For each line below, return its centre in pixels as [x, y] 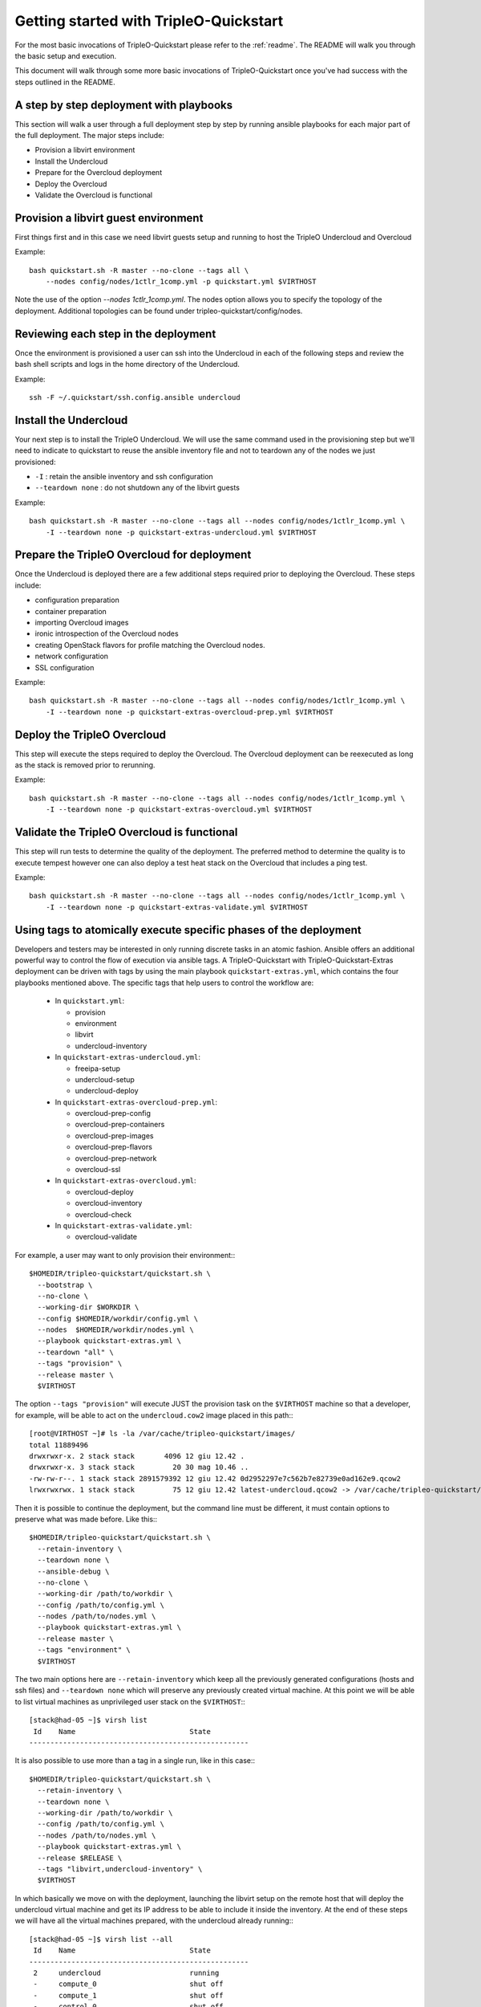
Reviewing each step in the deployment [115, 334]
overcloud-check [103, 1214]
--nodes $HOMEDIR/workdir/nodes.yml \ [115, 1330]
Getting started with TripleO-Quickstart [149, 21]
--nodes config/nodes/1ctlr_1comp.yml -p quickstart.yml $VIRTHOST [181, 282]
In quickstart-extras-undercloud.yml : [127, 1057]
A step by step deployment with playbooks [124, 105]
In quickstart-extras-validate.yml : [123, 1225]
